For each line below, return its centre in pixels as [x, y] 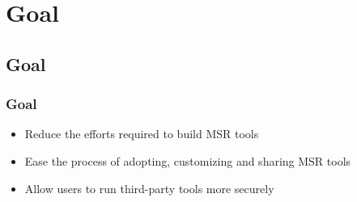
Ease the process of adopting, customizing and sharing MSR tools [188, 160]
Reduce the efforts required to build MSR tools [142, 134]
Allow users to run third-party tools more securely [149, 188]
